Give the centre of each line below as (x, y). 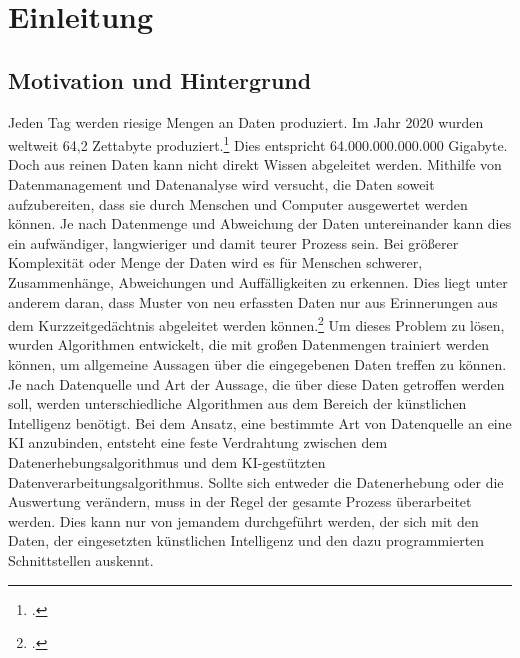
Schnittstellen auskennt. (81, 559)
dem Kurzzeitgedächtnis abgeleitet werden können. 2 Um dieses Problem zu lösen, (256, 323)
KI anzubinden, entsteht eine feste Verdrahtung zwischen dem (198, 442)
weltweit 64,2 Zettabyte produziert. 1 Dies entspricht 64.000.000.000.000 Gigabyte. (258, 143)
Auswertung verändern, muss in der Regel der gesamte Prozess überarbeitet (240, 501)
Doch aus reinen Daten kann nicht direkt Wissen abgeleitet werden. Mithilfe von (255, 164)
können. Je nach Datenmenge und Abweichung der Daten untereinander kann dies (260, 223)
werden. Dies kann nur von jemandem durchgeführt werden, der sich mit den (243, 520)
